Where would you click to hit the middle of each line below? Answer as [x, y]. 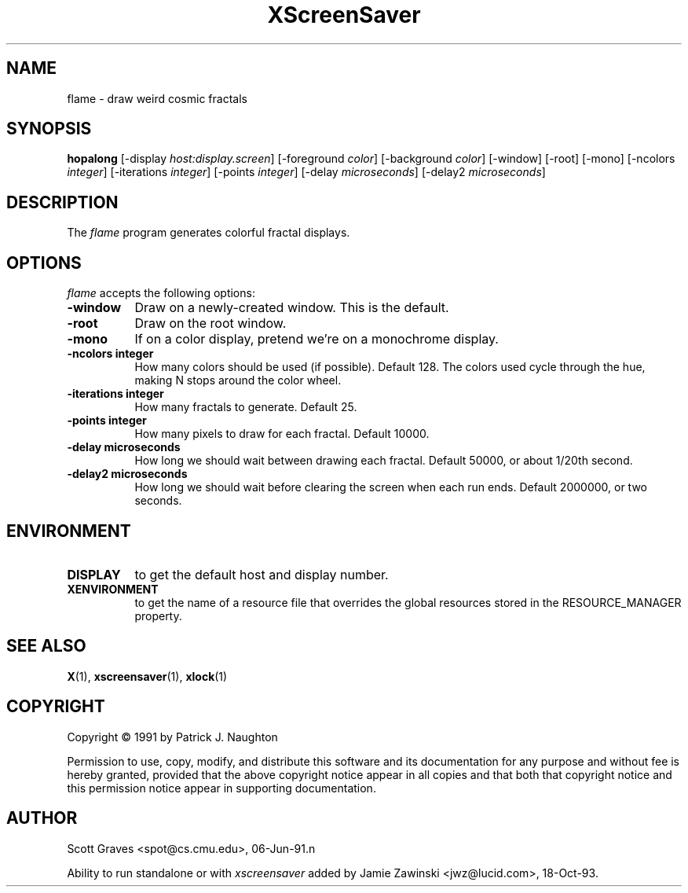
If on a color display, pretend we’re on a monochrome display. [317, 339]
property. [158, 616]
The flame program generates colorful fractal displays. [209, 233]
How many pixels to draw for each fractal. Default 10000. [282, 434]
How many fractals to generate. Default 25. [246, 407]
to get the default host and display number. [262, 574]
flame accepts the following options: [161, 293]
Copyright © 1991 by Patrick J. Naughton [172, 737]
